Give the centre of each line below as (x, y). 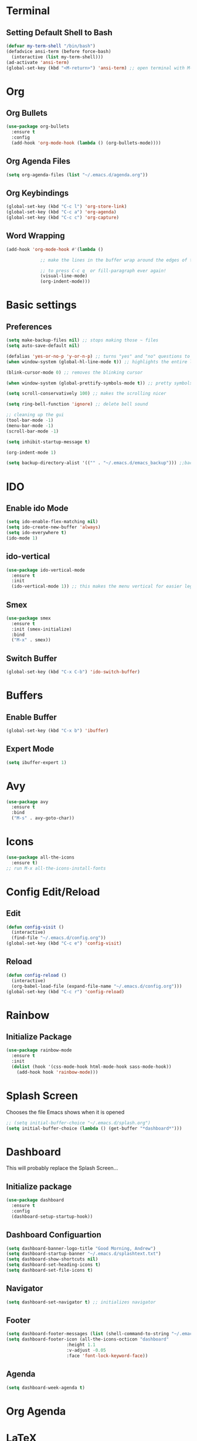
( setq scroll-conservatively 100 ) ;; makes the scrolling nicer (86, 394)
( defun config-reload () (36, 975)
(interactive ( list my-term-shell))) (57, 57)
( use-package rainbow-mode (39, 1050)
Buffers (25, 696)
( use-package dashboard (35, 1200)
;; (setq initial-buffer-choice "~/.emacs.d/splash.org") (78, 1123)
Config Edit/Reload (53, 892)
